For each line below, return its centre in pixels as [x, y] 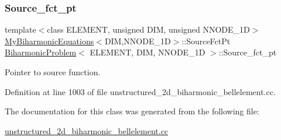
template [20, 29]
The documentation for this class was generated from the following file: [132, 111]
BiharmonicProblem [41, 52]
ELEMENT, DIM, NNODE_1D [148, 52]
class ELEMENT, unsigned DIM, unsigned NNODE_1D [148, 29]
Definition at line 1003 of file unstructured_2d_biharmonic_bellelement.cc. [140, 91]
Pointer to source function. [53, 72]
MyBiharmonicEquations [49, 41]
